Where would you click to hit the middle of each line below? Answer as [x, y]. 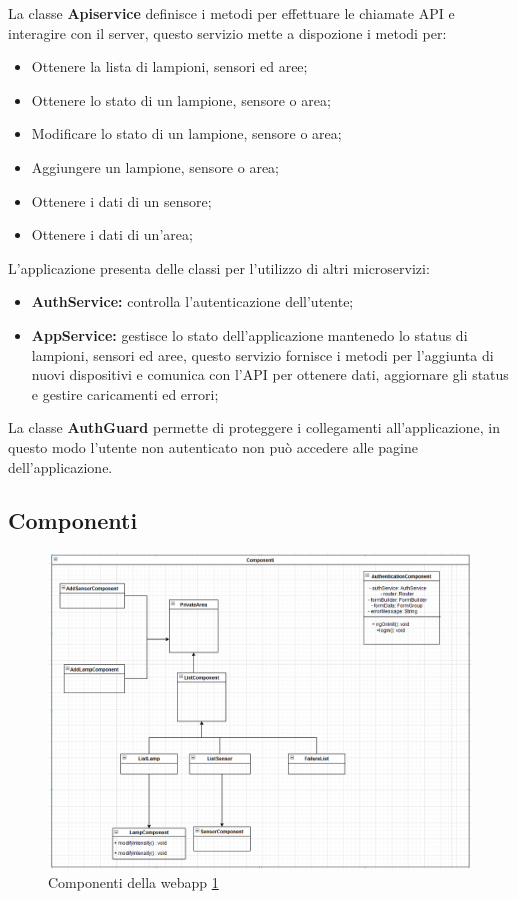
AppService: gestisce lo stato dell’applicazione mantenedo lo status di [249, 334]
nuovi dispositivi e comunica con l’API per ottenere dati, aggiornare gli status [270, 374]
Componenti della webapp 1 [133, 882]
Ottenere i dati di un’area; [112, 234]
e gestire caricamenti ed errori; [125, 393]
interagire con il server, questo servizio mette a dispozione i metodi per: [227, 32]
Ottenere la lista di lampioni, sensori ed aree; [169, 66]
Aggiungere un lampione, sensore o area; [155, 166]
